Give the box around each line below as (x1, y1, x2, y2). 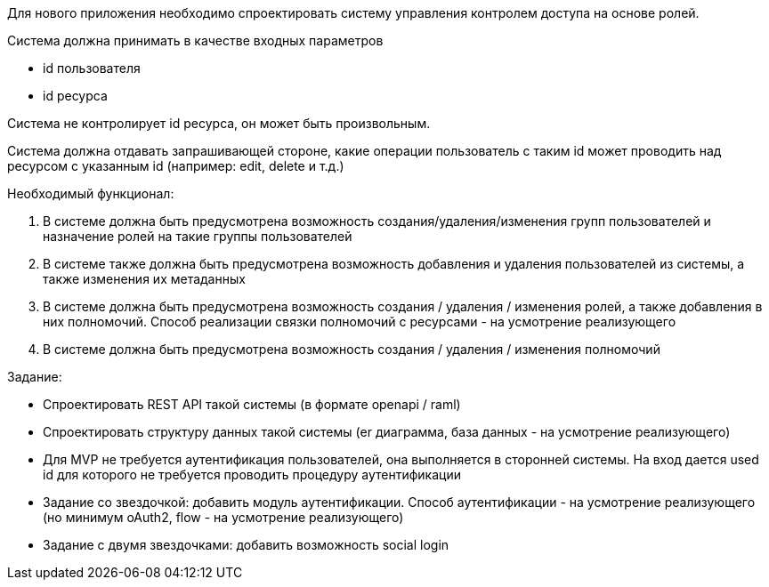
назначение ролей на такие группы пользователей (43, 229, 352, 244)
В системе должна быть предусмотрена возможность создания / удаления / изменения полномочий (43, 342, 660, 357)
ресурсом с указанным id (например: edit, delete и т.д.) (7, 158, 344, 173)
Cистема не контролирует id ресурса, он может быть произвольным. (7, 116, 431, 131)
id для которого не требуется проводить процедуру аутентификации (43, 467, 461, 482)
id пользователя (43, 60, 141, 76)
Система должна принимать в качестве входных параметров (7, 33, 384, 48)
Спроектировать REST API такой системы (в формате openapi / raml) (43, 397, 461, 412)
